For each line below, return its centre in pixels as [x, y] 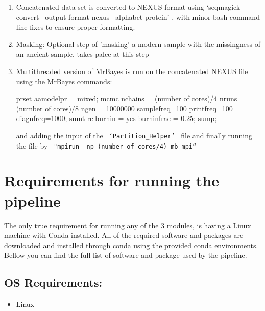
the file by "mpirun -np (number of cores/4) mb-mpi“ [106, 145]
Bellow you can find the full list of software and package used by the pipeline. [126, 255]
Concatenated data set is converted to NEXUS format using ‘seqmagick [128, 7]
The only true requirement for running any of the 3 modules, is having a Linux [128, 225]
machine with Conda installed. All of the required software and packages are [124, 235]
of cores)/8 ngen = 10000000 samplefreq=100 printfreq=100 [139, 108]
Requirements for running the [112, 181]
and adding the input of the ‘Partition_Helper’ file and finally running [134, 135]
